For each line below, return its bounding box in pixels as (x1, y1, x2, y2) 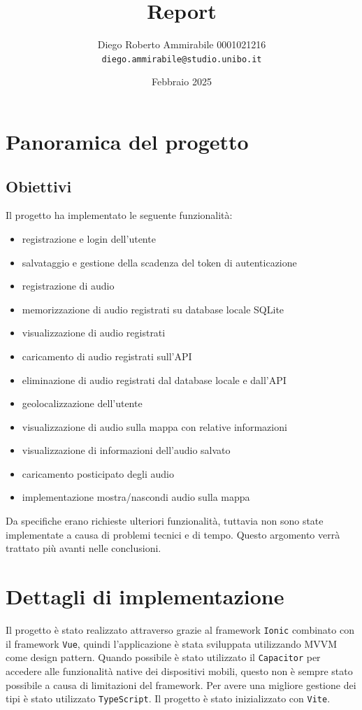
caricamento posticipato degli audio (22, 466, 174, 481)
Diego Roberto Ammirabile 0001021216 (97, 37, 266, 52)
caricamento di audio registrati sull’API (22, 348, 192, 363)
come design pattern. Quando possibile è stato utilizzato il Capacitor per (6, 650, 321, 665)
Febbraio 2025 (152, 74, 212, 89)
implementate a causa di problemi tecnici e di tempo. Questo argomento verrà (6, 527, 340, 541)
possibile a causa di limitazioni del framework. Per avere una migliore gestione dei (6, 677, 356, 692)
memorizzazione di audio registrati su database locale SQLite (22, 301, 284, 316)
